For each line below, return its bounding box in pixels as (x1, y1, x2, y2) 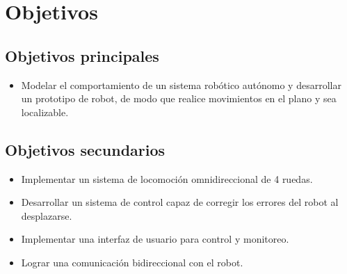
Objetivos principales (5, 45, 159, 66)
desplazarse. (21, 208, 72, 223)
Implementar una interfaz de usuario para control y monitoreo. (21, 232, 289, 246)
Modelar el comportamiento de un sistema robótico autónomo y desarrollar (21, 77, 341, 92)
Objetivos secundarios (5, 138, 166, 160)
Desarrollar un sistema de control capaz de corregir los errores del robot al (21, 195, 339, 209)
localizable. (21, 104, 69, 119)
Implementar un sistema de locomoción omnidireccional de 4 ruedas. (21, 171, 313, 186)
